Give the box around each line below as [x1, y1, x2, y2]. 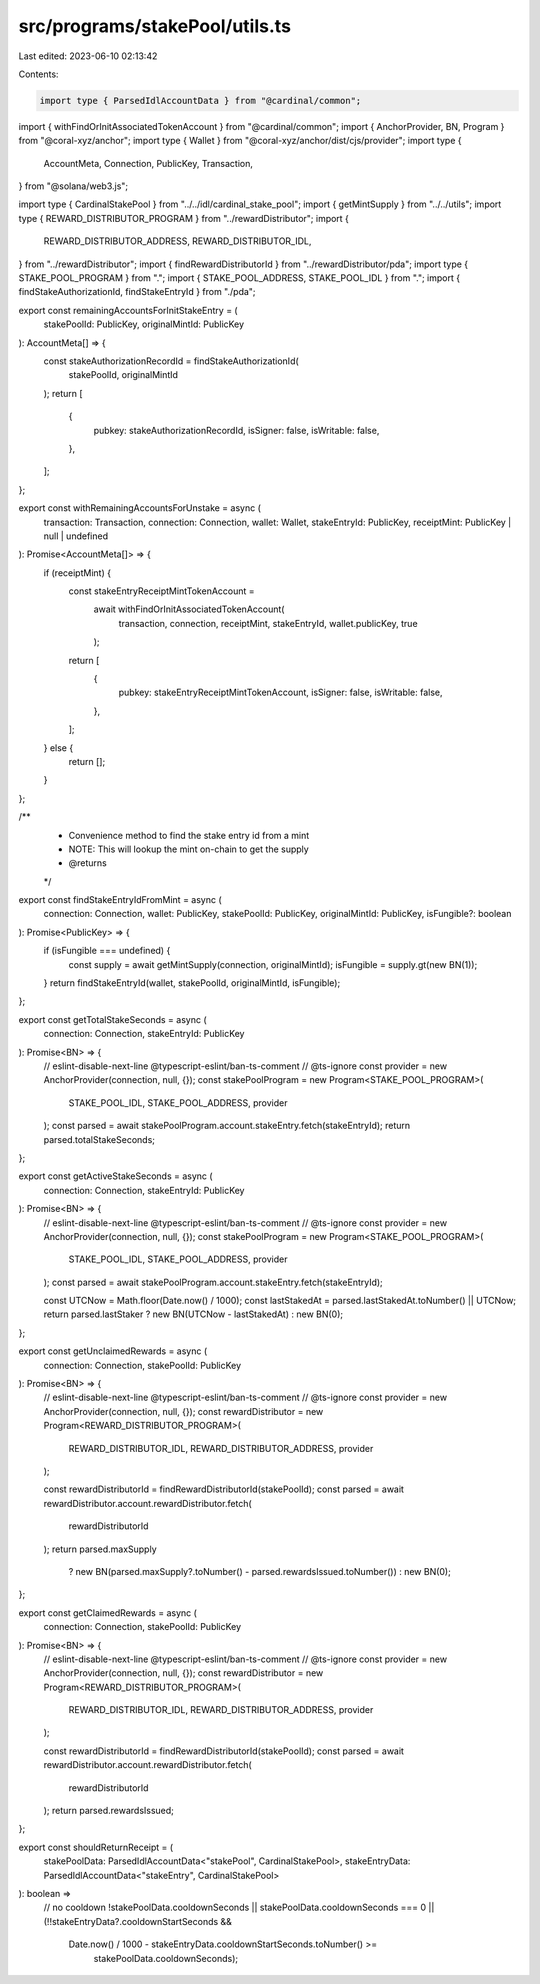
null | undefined [43, 530, 109, 542]
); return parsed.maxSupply [43, 1543, 157, 1555]
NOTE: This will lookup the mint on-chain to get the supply [68, 843, 309, 855]
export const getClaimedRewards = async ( [18, 1606, 197, 1619]
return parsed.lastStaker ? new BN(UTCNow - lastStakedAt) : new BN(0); [43, 1308, 344, 1320]
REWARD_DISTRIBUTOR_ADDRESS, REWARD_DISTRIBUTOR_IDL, [43, 235, 312, 247]
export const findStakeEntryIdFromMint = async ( [18, 894, 222, 906]
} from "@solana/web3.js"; [18, 180, 129, 192]
